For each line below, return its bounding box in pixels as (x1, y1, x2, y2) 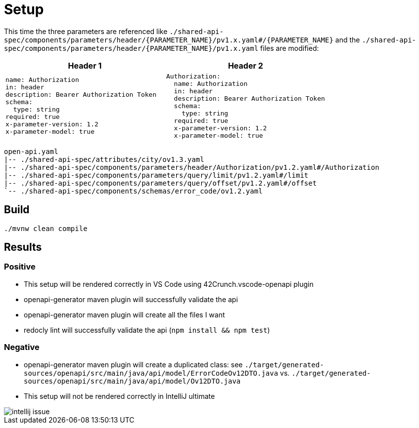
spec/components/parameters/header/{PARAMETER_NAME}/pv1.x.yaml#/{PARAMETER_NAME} (4, 36, 333, 44)
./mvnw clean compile (4, 224, 88, 233)
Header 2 (228, 60, 263, 71)
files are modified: (260, 43, 319, 52)
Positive (4, 262, 36, 272)
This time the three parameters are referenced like (4, 27, 168, 36)
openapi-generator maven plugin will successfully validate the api (24, 295, 238, 304)
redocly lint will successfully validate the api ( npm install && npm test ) (24, 325, 270, 334)
